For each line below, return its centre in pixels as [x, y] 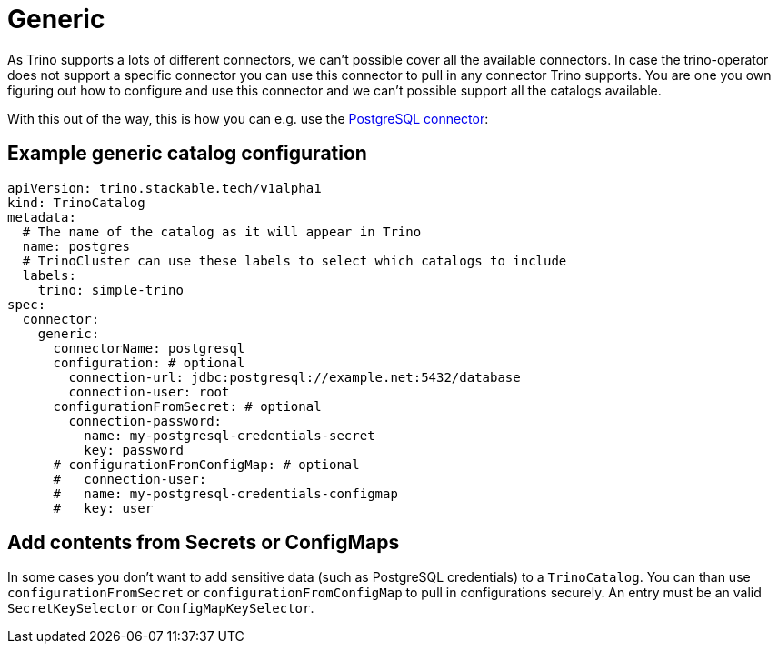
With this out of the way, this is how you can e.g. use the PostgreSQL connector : [248, 118]
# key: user [103, 508]
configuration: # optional [149, 362]
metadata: [42, 217]
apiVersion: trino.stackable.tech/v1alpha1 [165, 188]
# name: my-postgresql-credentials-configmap [225, 493]
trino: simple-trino [110, 290]
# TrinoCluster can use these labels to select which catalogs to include [294, 260]
